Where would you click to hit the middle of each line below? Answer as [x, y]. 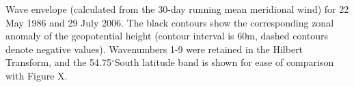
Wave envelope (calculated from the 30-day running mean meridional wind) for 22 [177, 9]
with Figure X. [37, 75]
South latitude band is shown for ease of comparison [224, 62]
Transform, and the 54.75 [58, 62]
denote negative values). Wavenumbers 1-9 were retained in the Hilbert [154, 49]
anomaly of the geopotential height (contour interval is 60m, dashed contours [167, 36]
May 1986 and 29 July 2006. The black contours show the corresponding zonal [170, 22]
